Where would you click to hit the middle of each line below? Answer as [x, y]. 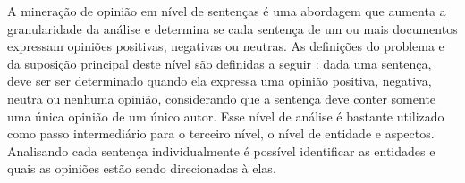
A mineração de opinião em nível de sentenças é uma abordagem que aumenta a [227, 11]
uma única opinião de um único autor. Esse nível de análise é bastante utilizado [226, 116]
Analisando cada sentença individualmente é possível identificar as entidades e [221, 150]
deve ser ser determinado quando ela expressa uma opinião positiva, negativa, [220, 81]
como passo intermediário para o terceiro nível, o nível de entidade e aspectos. [221, 133]
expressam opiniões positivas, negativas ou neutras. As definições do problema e [226, 46]
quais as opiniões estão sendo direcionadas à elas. [142, 168]
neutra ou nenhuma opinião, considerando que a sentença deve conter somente [222, 98]
